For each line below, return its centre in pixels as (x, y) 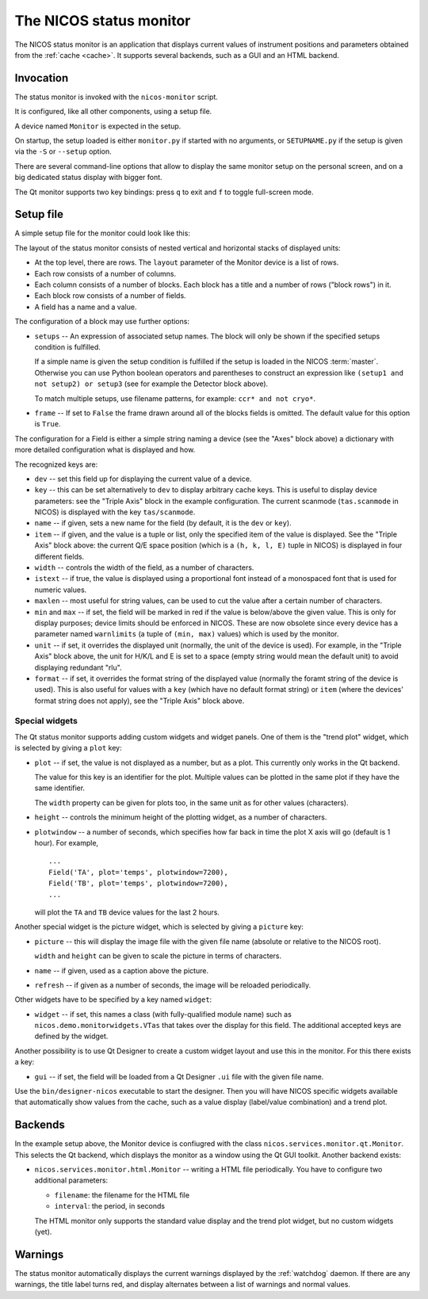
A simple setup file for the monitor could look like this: (102, 233)
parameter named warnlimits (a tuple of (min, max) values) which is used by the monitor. (187, 634)
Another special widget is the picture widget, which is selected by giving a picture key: (159, 926)
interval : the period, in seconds (110, 1206)
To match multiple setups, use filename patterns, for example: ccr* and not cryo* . (175, 398)
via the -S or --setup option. (63, 151)
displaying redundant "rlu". (78, 667)
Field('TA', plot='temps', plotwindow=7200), (139, 872)
